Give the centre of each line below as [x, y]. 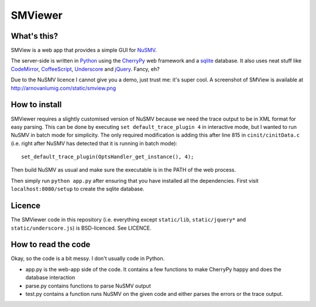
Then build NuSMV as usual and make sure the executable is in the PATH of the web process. [123, 170]
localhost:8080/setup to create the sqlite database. [78, 189]
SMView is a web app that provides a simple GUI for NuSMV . [84, 50]
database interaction [50, 278]
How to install [36, 105]
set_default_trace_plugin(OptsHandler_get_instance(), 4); [108, 157]
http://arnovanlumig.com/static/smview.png [63, 88]
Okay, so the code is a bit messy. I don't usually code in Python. [88, 258]
